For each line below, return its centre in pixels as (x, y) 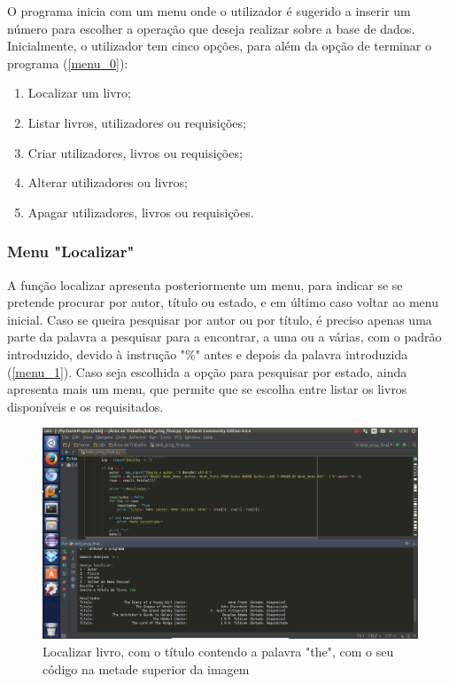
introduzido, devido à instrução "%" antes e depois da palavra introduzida (208, 354)
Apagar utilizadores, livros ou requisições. (141, 212)
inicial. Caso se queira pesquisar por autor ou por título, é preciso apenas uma (220, 319)
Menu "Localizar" (71, 252)
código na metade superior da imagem (146, 668)
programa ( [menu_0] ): (68, 63)
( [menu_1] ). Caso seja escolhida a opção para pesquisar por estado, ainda (207, 371)
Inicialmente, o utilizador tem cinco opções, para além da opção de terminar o (219, 46)
